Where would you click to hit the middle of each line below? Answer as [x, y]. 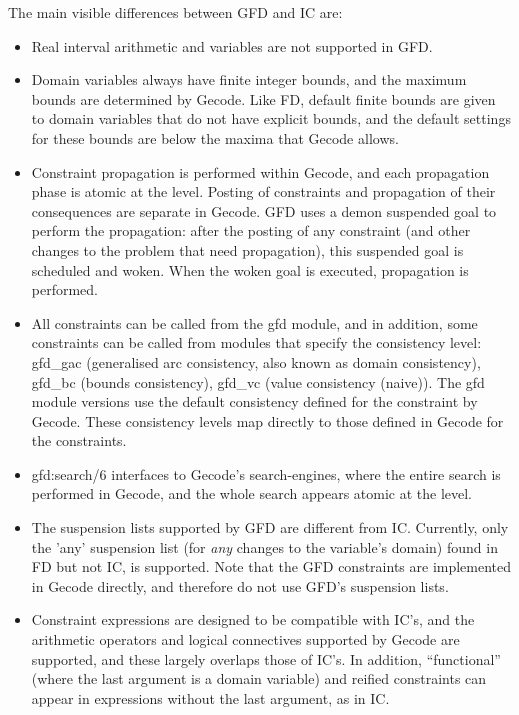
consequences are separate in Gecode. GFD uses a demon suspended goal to [264, 210]
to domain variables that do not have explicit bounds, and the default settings [271, 118]
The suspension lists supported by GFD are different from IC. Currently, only [270, 527]
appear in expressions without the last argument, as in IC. [210, 697]
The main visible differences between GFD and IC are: [175, 12]
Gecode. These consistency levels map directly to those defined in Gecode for [267, 420]
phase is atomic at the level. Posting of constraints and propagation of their [263, 191]
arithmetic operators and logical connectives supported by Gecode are [245, 639]
